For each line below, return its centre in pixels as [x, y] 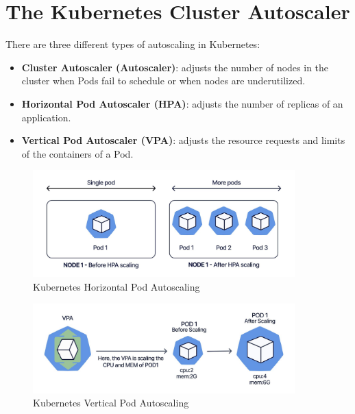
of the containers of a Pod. [77, 153]
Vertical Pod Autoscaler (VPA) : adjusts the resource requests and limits [183, 140]
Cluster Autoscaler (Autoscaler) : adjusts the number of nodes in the [175, 67]
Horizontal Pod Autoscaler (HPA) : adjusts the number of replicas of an [182, 103]
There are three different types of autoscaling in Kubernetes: [133, 44]
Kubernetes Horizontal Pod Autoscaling [117, 287]
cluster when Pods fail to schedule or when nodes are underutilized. [163, 81]
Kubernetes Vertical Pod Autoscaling [111, 403]
